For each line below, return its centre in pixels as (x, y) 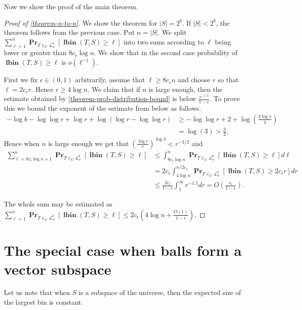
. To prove (225, 98)
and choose (194, 80)
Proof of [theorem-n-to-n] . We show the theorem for (81, 22)
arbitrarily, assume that (110, 80)
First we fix (21, 80)
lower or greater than (35, 52)
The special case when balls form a (123, 250)
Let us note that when (37, 292)
